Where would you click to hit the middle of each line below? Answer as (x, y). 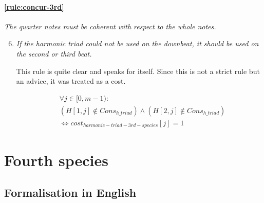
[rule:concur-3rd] (34, 6)
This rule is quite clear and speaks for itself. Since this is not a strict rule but (138, 71)
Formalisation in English (70, 192)
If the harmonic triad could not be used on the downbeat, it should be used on (137, 43)
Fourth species (56, 160)
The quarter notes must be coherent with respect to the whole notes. (110, 26)
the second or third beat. (54, 53)
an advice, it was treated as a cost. (71, 81)
